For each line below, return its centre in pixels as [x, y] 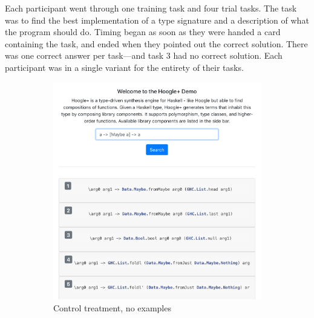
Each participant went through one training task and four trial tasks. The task [151, 8]
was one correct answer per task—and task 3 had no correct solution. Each [144, 55]
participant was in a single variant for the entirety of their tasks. [124, 67]
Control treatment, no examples [112, 307]
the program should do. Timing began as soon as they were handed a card [143, 32]
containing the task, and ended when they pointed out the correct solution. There [156, 43]
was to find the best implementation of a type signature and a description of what [157, 20]
